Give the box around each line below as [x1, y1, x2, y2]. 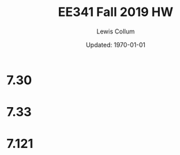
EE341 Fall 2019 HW [57, 4, 174, 20]
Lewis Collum [96, 27, 135, 35]
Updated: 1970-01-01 [85, 40, 146, 49]
